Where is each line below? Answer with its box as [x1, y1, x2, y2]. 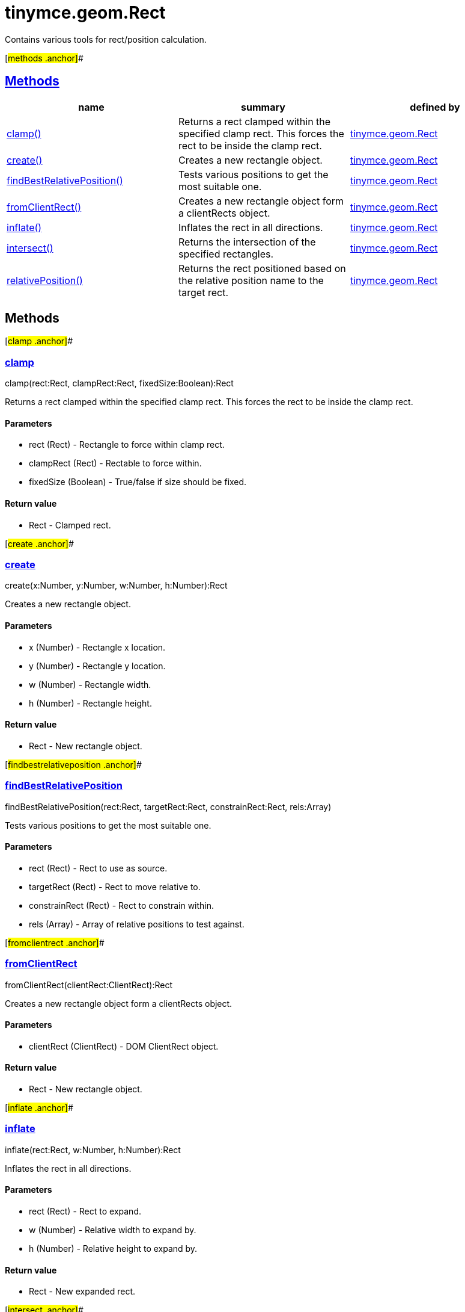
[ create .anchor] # [5, 538, 74, 549]
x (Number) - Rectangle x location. [29, 642, 166, 652]
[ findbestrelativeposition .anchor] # [5, 759, 142, 770]
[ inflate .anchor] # [5, 1102, 73, 1113]
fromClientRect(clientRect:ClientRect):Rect [5, 979, 173, 990]
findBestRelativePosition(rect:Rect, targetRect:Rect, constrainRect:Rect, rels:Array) [5, 801, 332, 812]
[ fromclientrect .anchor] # [5, 937, 105, 948]
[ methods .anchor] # [5, 52, 84, 63]
